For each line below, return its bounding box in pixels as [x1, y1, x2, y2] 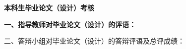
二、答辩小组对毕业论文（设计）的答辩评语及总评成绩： [4, 36, 185, 46]
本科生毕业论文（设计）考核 [4, 2, 94, 12]
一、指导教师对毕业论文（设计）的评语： [4, 19, 136, 29]
